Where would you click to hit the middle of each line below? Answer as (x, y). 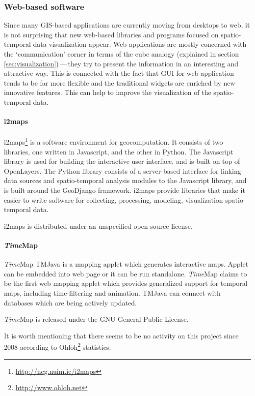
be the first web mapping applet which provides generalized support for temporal (126, 283)
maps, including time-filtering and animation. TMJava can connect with (112, 292)
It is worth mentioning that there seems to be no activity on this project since (121, 335)
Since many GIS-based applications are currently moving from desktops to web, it (127, 25)
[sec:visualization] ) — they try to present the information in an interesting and (121, 63)
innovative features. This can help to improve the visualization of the (108, 92)
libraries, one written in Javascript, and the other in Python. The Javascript (119, 151)
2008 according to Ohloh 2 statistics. (58, 346)
